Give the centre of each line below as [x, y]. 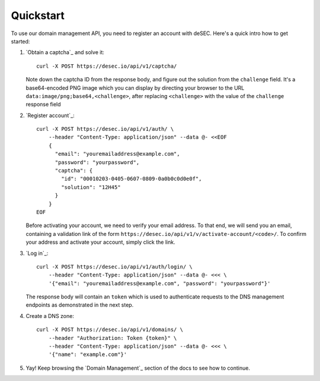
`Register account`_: [50, 115]
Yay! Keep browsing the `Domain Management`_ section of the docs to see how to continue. [138, 368]
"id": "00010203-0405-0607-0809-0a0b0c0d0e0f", [132, 179]
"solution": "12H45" [91, 187]
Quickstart [38, 15]
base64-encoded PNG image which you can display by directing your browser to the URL [135, 88]
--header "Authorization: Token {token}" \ [113, 338]
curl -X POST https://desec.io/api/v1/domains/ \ [110, 330]
